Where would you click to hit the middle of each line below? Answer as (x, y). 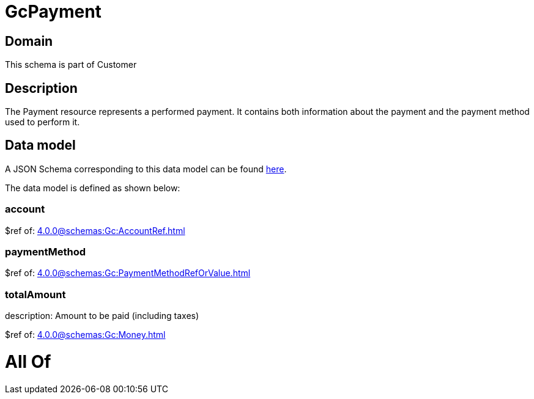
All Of (28, 361)
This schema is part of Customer (71, 65)
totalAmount (35, 294)
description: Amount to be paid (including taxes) (102, 316)
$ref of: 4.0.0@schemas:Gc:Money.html (85, 335)
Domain (29, 41)
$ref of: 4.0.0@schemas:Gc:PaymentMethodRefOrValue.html (128, 273)
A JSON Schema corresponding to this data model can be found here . (146, 169)
